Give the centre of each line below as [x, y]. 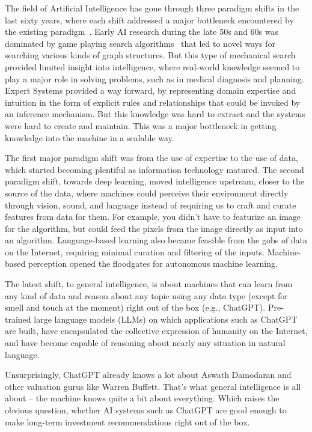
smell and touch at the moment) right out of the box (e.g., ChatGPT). [135, 307]
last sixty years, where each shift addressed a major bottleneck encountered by [149, 20]
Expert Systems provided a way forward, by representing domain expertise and [151, 90]
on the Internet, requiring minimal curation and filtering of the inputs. [135, 251]
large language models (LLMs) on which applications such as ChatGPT [166, 319]
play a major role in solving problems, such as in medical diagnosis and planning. [154, 78]
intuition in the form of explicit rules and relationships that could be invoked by [153, 102]
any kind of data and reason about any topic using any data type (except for [146, 295]
